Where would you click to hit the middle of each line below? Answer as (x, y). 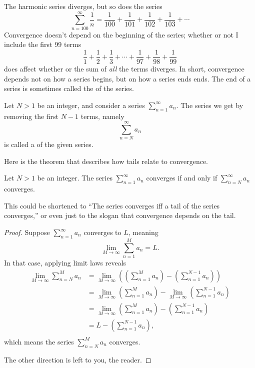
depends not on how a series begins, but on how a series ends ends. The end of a (127, 78)
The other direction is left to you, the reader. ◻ (78, 359)
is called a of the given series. (49, 144)
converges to (102, 232)
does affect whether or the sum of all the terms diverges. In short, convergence (124, 68)
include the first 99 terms (43, 44)
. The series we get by (210, 105)
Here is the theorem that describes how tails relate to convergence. (106, 161)
